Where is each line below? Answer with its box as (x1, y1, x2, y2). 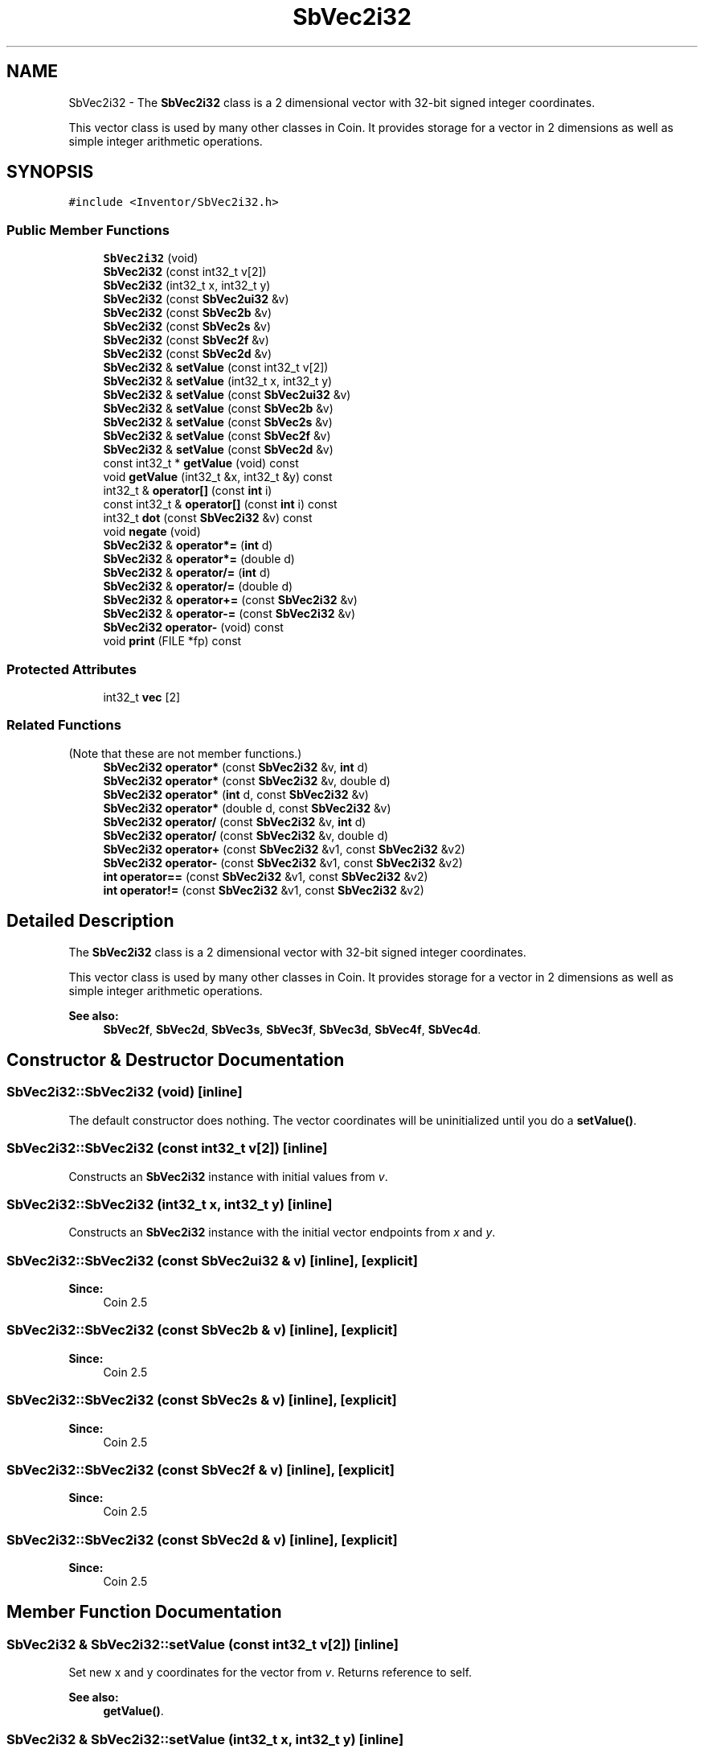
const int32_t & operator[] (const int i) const (103, 497, 338, 512)
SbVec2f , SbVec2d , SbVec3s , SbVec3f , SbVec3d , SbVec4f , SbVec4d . (103, 1022, 481, 1036)
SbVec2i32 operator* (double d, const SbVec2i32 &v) (103, 800, 391, 815)
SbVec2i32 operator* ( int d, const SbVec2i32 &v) (103, 787, 369, 801)
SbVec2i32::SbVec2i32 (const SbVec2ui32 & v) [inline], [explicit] (6, 1252, 418, 1269)
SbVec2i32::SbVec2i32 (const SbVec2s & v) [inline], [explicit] (6, 1392, 397, 1409)
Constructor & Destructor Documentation (6, 1049, 345, 1070)
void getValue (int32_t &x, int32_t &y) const (103, 470, 333, 484)
